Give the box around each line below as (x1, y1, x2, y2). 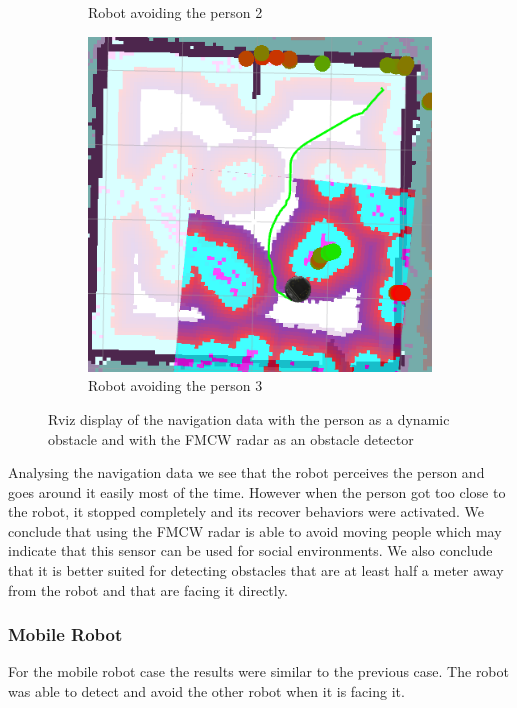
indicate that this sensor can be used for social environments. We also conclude (8, 540, 493, 561)
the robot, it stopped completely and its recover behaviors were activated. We (8, 501, 485, 522)
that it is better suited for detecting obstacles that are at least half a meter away (8, 560, 504, 581)
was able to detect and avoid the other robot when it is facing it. (8, 681, 405, 702)
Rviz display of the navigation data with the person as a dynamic (48, 408, 450, 429)
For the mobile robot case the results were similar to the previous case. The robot (8, 661, 509, 682)
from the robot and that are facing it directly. (8, 579, 288, 600)
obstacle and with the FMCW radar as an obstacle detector (48, 428, 414, 449)
